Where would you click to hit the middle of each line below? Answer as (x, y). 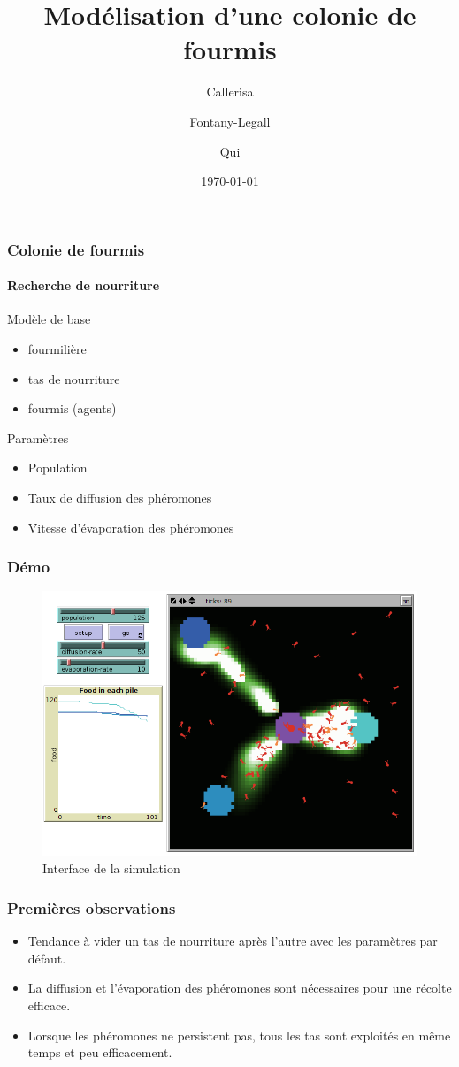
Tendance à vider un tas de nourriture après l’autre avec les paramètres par (233, 941)
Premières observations (92, 907)
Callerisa (230, 92)
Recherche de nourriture (84, 285)
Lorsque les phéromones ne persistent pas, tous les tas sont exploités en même (239, 1035)
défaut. (47, 958)
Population (57, 468)
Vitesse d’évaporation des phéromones (131, 527)
